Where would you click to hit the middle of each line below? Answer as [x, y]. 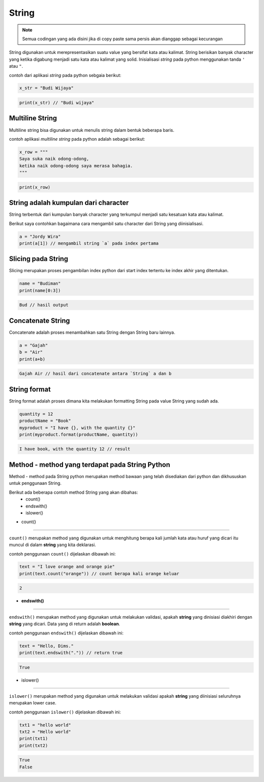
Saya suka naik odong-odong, [54, 159]
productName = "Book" [45, 421]
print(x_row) [35, 187]
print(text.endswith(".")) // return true [71, 653]
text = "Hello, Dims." [46, 646]
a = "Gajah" [34, 345]
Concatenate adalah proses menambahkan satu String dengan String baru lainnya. [92, 332]
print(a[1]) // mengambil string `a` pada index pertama [89, 243]
